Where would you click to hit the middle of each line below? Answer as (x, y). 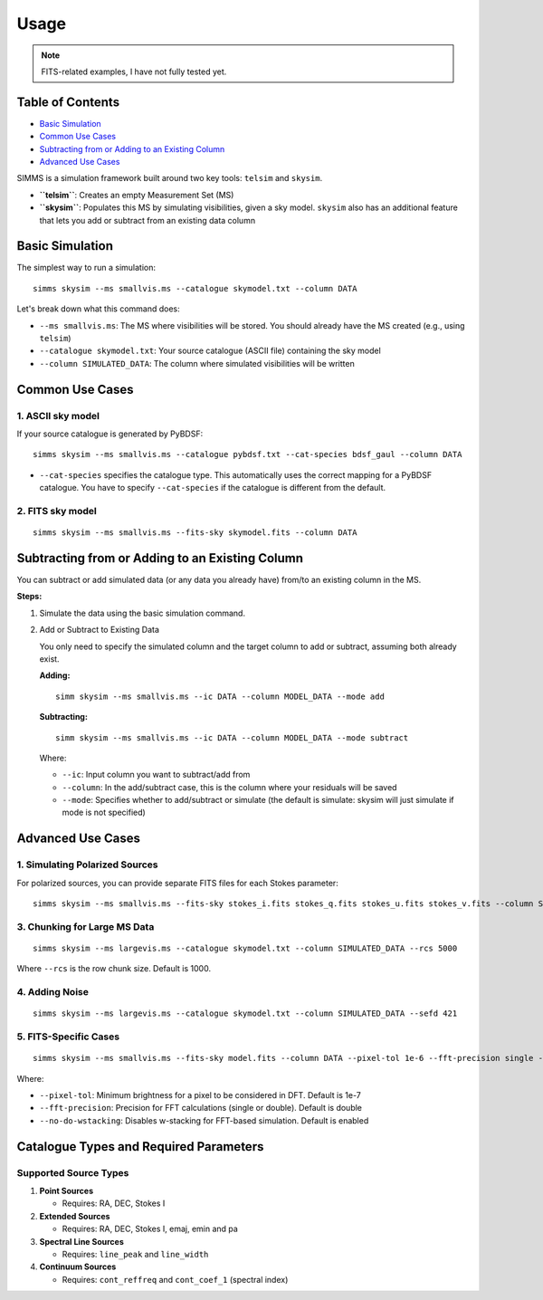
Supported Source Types (73, 1172)
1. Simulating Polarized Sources (87, 865)
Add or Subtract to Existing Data (100, 630)
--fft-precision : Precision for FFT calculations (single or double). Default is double (200, 1108)
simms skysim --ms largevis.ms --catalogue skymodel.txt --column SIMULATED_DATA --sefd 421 (245, 1013)
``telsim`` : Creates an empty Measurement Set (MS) (137, 195)
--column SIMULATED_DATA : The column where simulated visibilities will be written (197, 363)
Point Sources (67, 1191)
